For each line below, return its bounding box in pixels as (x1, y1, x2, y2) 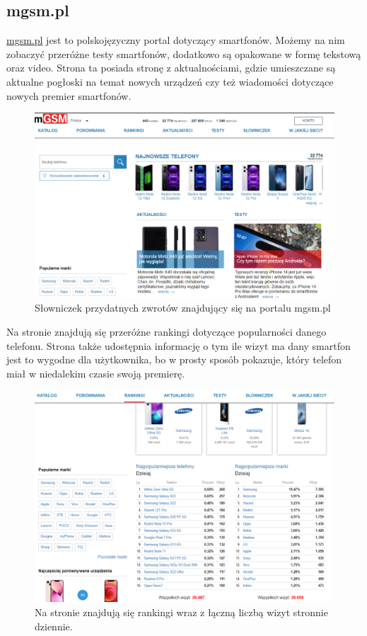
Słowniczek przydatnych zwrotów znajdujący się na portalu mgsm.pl (35, 300, 331, 315)
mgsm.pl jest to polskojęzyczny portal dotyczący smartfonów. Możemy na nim (6, 33, 345, 47)
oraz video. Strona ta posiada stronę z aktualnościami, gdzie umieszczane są (6, 60, 336, 75)
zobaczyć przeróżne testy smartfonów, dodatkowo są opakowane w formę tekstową (6, 46, 361, 61)
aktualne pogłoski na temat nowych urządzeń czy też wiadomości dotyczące (6, 74, 334, 89)
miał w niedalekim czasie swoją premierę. (6, 365, 185, 380)
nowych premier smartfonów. (6, 88, 132, 103)
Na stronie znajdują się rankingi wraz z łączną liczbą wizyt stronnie (35, 604, 328, 619)
